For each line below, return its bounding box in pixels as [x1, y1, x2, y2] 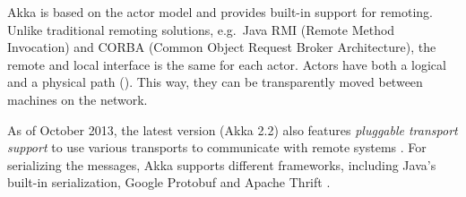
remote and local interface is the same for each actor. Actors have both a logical [7, 55, 446, 73]
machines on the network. [7, 90, 148, 108]
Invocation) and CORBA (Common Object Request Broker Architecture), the [7, 38, 436, 56]
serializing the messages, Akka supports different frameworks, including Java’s [7, 155, 436, 174]
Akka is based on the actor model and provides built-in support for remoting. [7, 3, 433, 21]
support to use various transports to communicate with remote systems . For [7, 138, 427, 157]
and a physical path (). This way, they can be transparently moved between [7, 73, 423, 91]
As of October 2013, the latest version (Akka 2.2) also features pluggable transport [7, 120, 458, 139]
